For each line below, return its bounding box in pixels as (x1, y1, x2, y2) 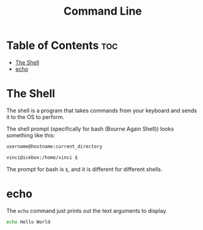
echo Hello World (6, 218, 51, 225)
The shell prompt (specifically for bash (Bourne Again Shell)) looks (6, 125, 174, 132)
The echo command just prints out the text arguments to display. (6, 207, 168, 214)
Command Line (63, 4, 142, 18)
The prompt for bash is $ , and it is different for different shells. (6, 165, 163, 173)
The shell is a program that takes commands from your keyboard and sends (6, 107, 197, 114)
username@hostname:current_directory (6, 143, 103, 149)
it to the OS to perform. (6, 113, 65, 120)
